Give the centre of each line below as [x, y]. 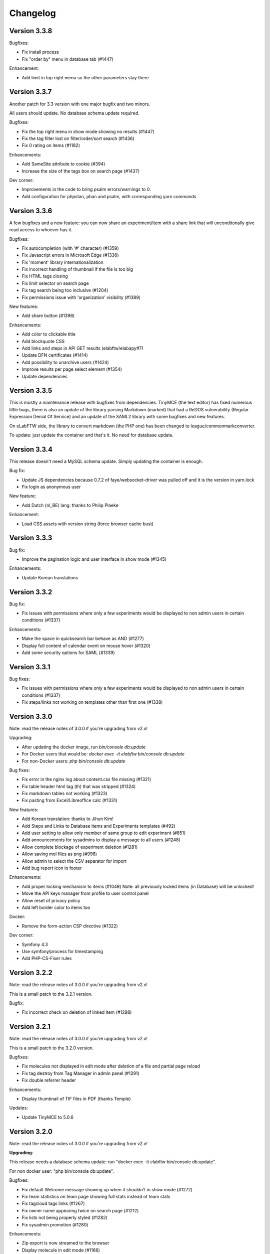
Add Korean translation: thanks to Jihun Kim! [67, 819]
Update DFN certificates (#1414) [55, 355]
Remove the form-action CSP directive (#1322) [70, 926]
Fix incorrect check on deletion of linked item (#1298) [77, 1012]
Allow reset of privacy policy [51, 900]
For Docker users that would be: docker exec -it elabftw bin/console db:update [103, 754]
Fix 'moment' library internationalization [62, 262]
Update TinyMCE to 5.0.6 [47, 1117]
